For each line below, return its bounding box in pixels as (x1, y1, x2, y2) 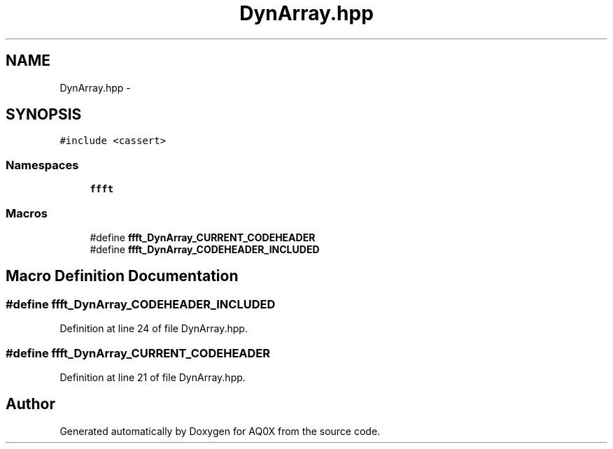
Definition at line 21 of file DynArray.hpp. (59, 371, 246, 383)
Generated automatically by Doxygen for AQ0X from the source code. (59, 425, 381, 437)
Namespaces (6, 157, 79, 172)
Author (6, 395, 55, 413)
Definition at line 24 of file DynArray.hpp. (59, 322, 248, 335)
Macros (6, 206, 48, 220)
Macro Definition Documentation (6, 267, 239, 285)
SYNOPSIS (6, 106, 82, 124)
